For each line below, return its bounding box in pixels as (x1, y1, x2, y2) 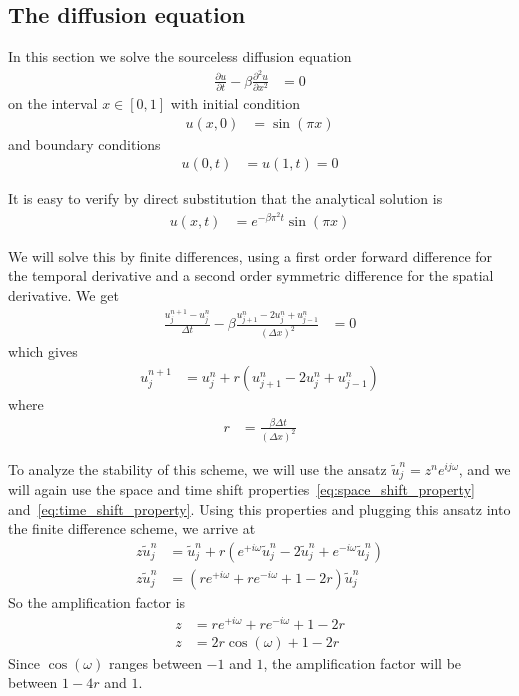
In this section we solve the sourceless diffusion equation (8, 46, 352, 67)
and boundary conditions (8, 133, 161, 154)
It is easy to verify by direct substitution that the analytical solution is (8, 188, 443, 209)
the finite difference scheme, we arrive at (8, 518, 256, 539)
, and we (458, 458, 511, 479)
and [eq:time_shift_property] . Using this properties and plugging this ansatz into (8, 498, 511, 519)
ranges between (108, 652, 202, 673)
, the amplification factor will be (263, 652, 462, 673)
